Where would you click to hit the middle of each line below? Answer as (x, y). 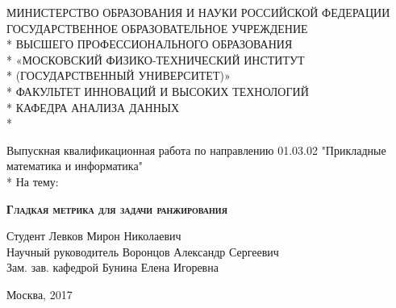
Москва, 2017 (40, 294)
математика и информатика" (75, 166)
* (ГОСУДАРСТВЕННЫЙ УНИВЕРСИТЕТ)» (119, 75)
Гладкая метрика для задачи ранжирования (117, 208)
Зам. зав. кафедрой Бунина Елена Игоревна (113, 267)
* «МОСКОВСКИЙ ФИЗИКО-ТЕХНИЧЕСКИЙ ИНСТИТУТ (156, 59)
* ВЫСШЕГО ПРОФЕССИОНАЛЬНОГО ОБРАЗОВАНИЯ (150, 44)
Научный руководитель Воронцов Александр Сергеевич (143, 251)
